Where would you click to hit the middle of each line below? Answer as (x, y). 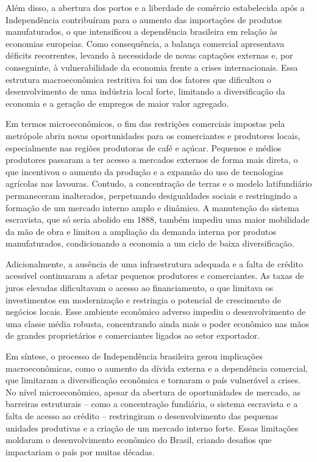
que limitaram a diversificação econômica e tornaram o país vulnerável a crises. (153, 380)
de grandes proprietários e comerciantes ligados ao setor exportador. (133, 335)
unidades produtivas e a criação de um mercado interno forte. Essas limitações (152, 428)
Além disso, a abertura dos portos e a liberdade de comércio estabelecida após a (155, 7)
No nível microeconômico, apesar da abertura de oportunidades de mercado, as (153, 392)
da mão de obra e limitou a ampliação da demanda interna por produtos (141, 231)
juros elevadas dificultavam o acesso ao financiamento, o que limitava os (140, 288)
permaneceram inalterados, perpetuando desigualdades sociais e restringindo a (152, 195)
